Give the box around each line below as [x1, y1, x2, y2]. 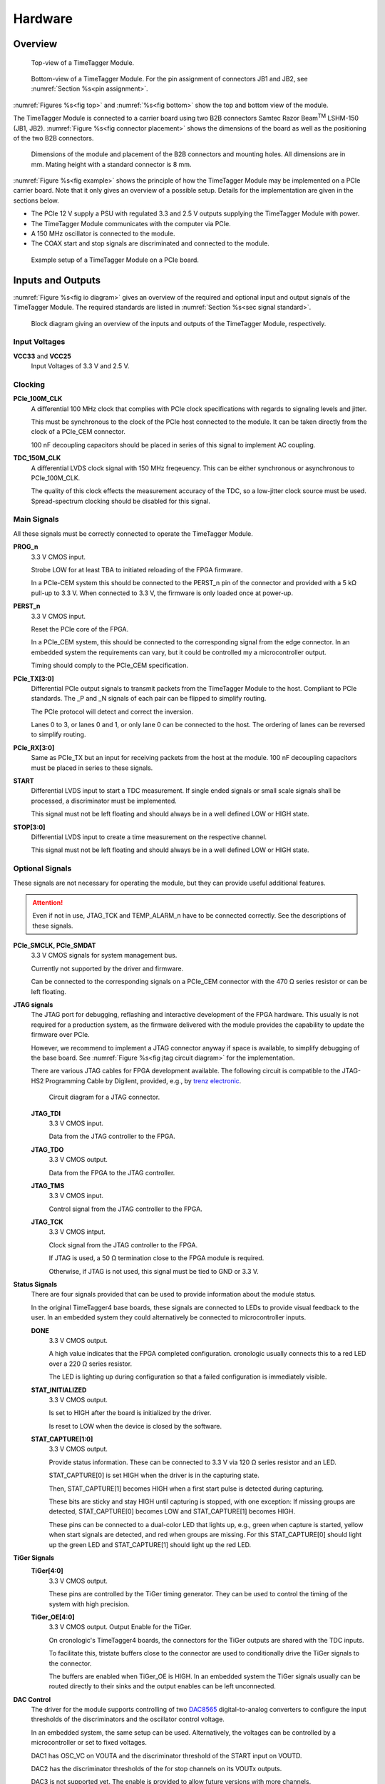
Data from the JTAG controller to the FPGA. [48, 1132, 176, 1141]
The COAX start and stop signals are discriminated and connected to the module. [31, 239, 270, 248]
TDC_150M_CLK [13, 454, 61, 462]
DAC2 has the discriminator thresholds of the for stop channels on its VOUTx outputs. [31, 1765, 282, 1773]
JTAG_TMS [31, 1181, 65, 1190]
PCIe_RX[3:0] [13, 743, 55, 752]
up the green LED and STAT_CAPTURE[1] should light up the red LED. [48, 1540, 252, 1549]
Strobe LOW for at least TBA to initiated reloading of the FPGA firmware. [31, 566, 243, 574]
